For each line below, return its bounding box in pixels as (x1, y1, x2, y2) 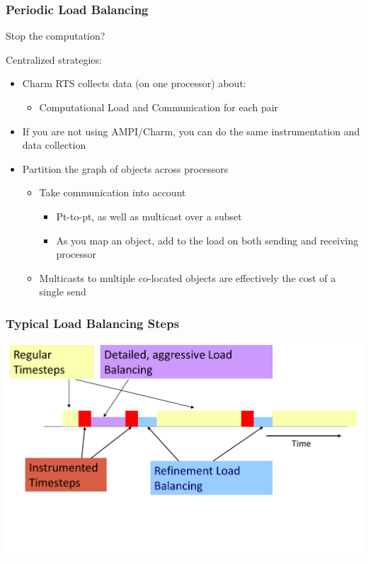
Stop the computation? (6, 28, 105, 43)
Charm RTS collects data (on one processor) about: (22, 76, 246, 91)
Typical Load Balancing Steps (6, 314, 180, 332)
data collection (22, 137, 86, 152)
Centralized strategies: (6, 52, 102, 67)
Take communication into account (39, 185, 186, 200)
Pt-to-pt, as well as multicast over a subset (56, 208, 242, 223)
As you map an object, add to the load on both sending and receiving (56, 232, 359, 247)
